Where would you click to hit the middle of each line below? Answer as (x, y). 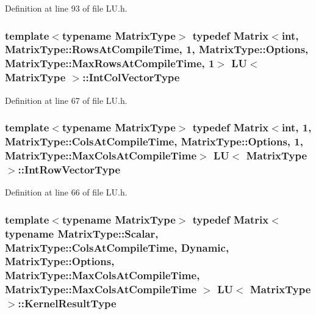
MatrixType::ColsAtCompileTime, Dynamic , (117, 247)
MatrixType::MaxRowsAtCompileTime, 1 (110, 63)
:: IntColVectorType (131, 77)
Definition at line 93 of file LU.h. (66, 8)
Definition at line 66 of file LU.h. (66, 192)
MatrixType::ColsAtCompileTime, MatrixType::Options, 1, (154, 141)
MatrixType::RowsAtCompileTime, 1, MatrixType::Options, (157, 49)
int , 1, (296, 127)
